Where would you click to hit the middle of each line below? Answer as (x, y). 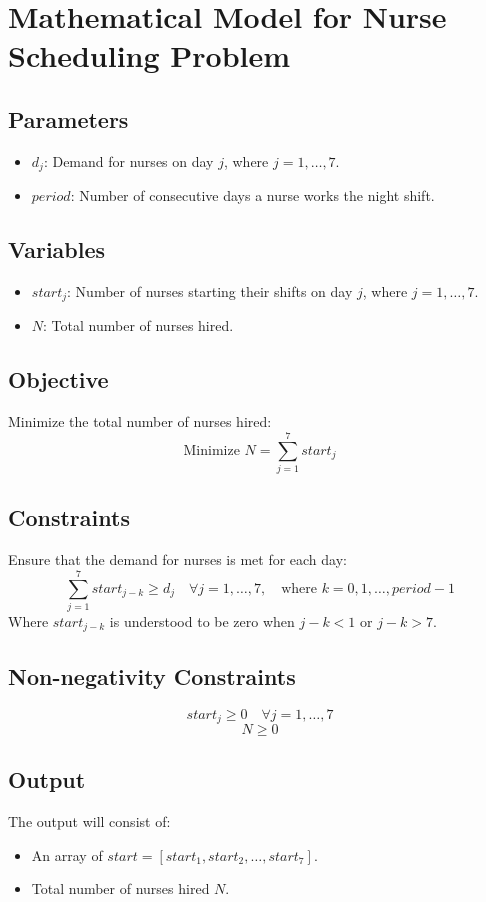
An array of (67, 854)
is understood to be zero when (202, 620)
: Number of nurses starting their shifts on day (210, 291)
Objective (58, 379)
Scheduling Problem (149, 55)
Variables (57, 249)
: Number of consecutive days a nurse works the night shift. (252, 195)
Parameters (68, 118)
